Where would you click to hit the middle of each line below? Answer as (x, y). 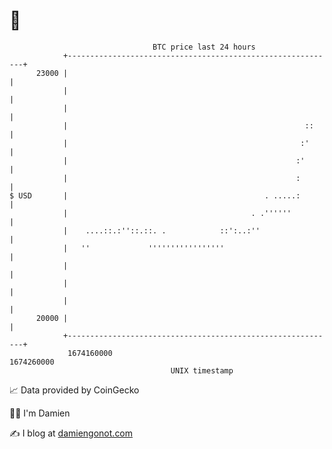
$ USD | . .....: (155, 195)
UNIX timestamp (202, 370)
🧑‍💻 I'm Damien (40, 413)
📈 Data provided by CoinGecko (74, 390)
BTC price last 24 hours (204, 47)
